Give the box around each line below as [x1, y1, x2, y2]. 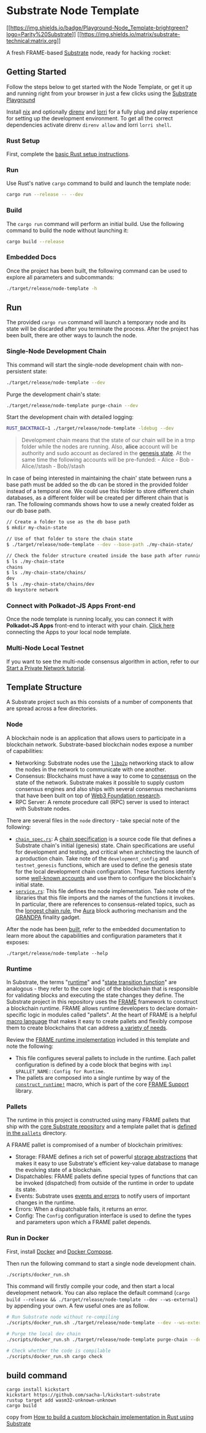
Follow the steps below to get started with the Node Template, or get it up [6, 83, 193, 90]
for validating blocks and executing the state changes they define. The [6, 991, 185, 999]
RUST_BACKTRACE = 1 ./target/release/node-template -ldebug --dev [6, 425, 174, 432]
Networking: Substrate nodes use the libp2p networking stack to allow [15, 759, 194, 767]
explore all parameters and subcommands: [6, 273, 115, 281]
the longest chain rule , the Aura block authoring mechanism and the [15, 907, 187, 914]
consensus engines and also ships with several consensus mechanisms [15, 785, 197, 792]
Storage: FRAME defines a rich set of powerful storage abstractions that [15, 1153, 198, 1161]
